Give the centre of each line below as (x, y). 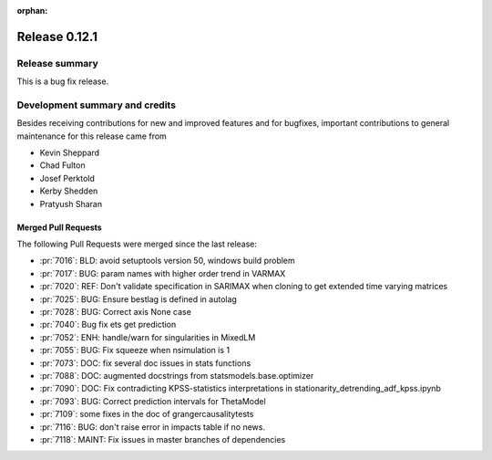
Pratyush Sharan (71, 204)
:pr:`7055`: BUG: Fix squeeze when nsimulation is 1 (135, 350)
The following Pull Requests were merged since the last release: (137, 244)
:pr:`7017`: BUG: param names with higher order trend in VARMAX (163, 273)
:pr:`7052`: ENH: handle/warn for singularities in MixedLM (148, 337)
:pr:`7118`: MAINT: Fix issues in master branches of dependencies (163, 439)
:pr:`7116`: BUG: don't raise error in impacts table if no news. (153, 427)
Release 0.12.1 (57, 37)
